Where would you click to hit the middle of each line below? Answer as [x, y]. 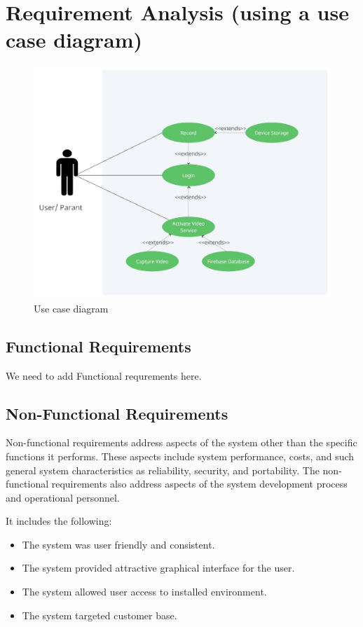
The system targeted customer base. [100, 615]
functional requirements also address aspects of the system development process [177, 484]
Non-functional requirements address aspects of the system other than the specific [181, 442]
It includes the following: [59, 521]
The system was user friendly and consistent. [118, 544]
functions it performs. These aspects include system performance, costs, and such [180, 456]
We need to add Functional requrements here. [104, 375]
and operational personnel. [63, 497]
